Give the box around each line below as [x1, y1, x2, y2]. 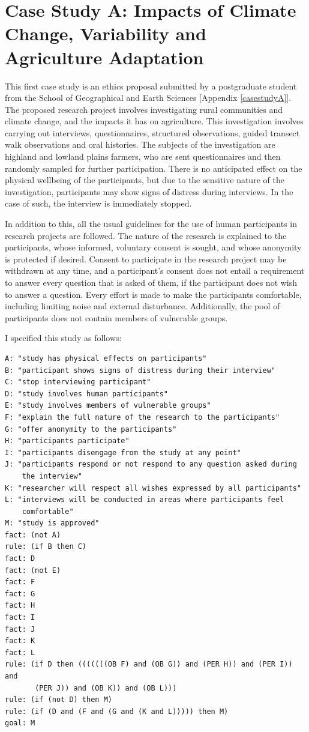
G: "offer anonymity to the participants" [5, 425, 177, 434]
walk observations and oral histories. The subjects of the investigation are [5, 138, 275, 151]
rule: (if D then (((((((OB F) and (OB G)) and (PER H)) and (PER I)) [5, 660, 293, 669]
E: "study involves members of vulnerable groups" [5, 401, 211, 410]
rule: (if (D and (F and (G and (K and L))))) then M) [5, 707, 229, 716]
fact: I [5, 613, 35, 622]
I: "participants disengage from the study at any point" [5, 448, 241, 457]
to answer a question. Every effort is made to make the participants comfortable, [5, 288, 302, 300]
